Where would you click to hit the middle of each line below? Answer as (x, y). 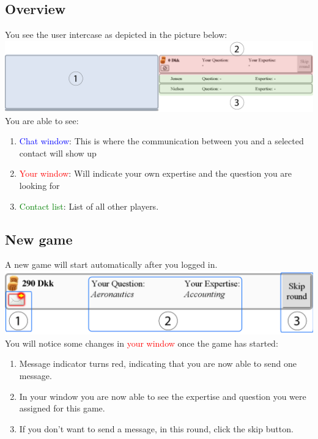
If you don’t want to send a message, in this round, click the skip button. (156, 428)
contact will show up (58, 153)
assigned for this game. (62, 408)
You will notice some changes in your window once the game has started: (142, 343)
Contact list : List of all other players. (89, 206)
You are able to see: (42, 120)
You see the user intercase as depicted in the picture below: (116, 35)
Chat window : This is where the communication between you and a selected (161, 141)
